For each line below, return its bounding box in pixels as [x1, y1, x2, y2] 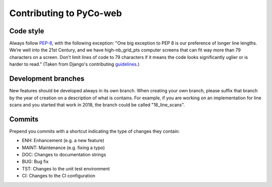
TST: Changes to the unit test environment [22, 165, 110, 171]
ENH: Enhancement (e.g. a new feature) [22, 138, 104, 144]
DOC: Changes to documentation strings [22, 152, 106, 157]
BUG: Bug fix [22, 159, 49, 165]
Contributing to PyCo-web [9, 8, 122, 19]
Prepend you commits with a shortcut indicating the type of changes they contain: [9, 128, 180, 134]
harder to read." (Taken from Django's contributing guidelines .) [9, 61, 140, 68]
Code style [9, 27, 44, 35]
